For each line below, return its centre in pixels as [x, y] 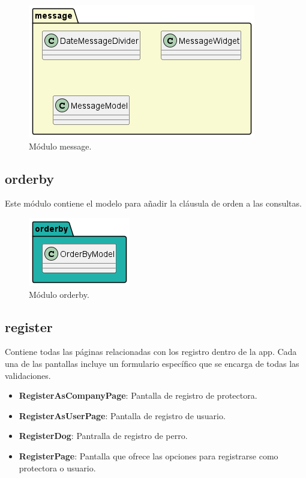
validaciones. [28, 375]
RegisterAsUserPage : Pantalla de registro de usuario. [122, 415]
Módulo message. [60, 146]
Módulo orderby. [59, 294]
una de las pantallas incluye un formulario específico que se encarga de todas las [152, 363]
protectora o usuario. [57, 467]
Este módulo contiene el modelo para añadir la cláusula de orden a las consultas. [153, 203]
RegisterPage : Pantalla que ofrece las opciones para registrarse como [148, 455]
